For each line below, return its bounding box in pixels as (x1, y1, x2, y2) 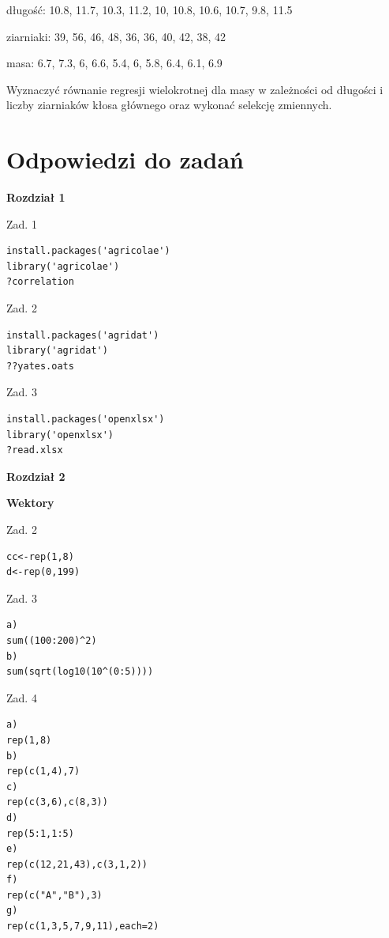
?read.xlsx (6, 444, 63, 456)
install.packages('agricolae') (6, 245, 170, 257)
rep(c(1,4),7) (6, 766, 80, 777)
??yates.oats (6, 360, 74, 372)
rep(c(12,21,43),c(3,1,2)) (6, 858, 148, 870)
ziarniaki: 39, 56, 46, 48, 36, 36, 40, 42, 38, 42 (6, 28, 226, 44)
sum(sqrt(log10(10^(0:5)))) (6, 666, 154, 678)
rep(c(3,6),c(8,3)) (6, 796, 108, 808)
